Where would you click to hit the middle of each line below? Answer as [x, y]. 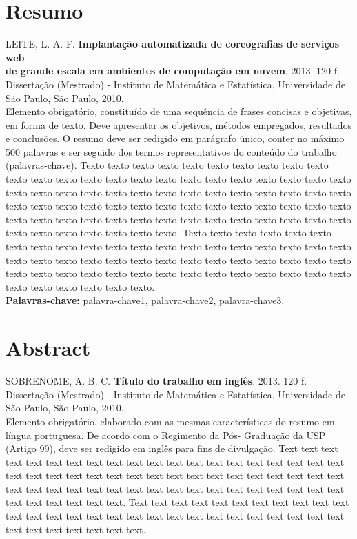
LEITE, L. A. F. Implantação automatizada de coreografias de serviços [173, 44]
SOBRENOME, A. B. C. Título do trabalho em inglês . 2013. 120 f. [156, 381]
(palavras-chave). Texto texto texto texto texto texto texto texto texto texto [167, 165]
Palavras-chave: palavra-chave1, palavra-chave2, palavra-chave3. [145, 300]
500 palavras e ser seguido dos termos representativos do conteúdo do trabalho [171, 151]
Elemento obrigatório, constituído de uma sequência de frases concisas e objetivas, [179, 111]
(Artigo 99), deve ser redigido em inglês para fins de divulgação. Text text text [172, 448]
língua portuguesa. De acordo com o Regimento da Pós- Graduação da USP [166, 435]
